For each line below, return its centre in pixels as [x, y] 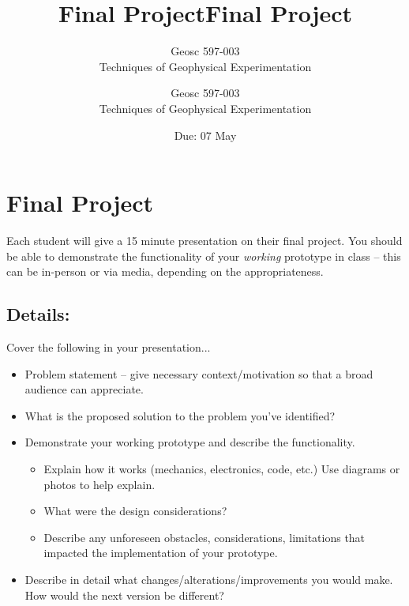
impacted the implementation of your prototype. [161, 553]
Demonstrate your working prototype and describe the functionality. [190, 442]
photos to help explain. [99, 484]
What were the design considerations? [135, 511]
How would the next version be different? [124, 595]
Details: [38, 314]
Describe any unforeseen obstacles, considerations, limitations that [204, 537]
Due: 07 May [205, 135]
